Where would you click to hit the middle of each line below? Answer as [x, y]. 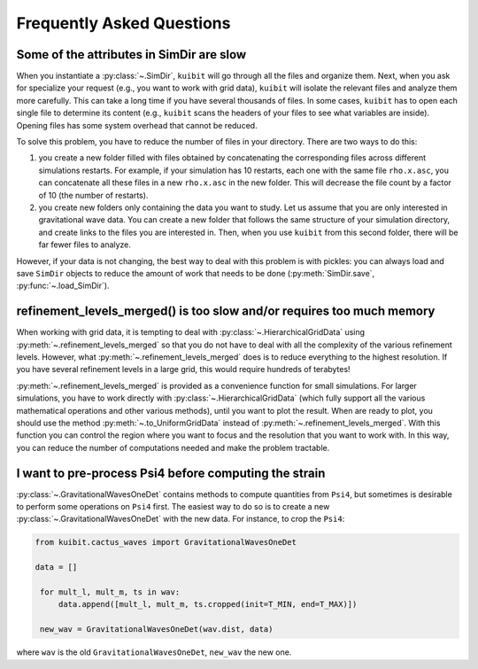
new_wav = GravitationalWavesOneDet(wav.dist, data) [157, 630]
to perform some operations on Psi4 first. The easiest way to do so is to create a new [173, 507]
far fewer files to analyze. [85, 245]
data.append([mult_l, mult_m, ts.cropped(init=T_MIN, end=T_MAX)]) [208, 604]
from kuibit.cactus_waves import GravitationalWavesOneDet [166, 542]
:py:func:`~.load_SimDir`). [63, 286]
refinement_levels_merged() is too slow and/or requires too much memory [226, 311]
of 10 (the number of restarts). [93, 195]
